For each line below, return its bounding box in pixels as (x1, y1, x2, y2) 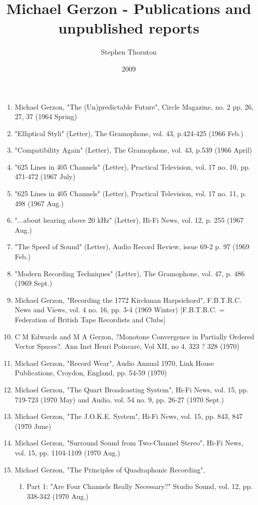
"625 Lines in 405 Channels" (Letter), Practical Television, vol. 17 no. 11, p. (14, 188, 247, 199)
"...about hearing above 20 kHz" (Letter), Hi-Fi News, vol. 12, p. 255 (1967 (14, 215, 244, 225)
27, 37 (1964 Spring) (14, 111, 77, 122)
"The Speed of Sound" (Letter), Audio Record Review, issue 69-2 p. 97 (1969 (14, 241, 250, 252)
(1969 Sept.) (14, 278, 52, 288)
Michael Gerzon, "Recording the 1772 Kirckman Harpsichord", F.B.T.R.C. (14, 294, 242, 305)
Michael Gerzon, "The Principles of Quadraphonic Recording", (14, 464, 205, 474)
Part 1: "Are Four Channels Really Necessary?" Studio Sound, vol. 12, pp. (26, 481, 253, 491)
